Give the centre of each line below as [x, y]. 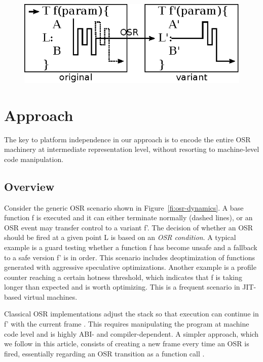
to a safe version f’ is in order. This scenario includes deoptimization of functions [130, 257]
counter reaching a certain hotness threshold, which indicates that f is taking [123, 277]
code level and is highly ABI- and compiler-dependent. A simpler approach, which [131, 333]
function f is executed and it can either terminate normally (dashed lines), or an [128, 217]
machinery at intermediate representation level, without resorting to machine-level [132, 149]
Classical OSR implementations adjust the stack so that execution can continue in [131, 314]
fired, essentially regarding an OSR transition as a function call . [104, 353]
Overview [29, 186]
